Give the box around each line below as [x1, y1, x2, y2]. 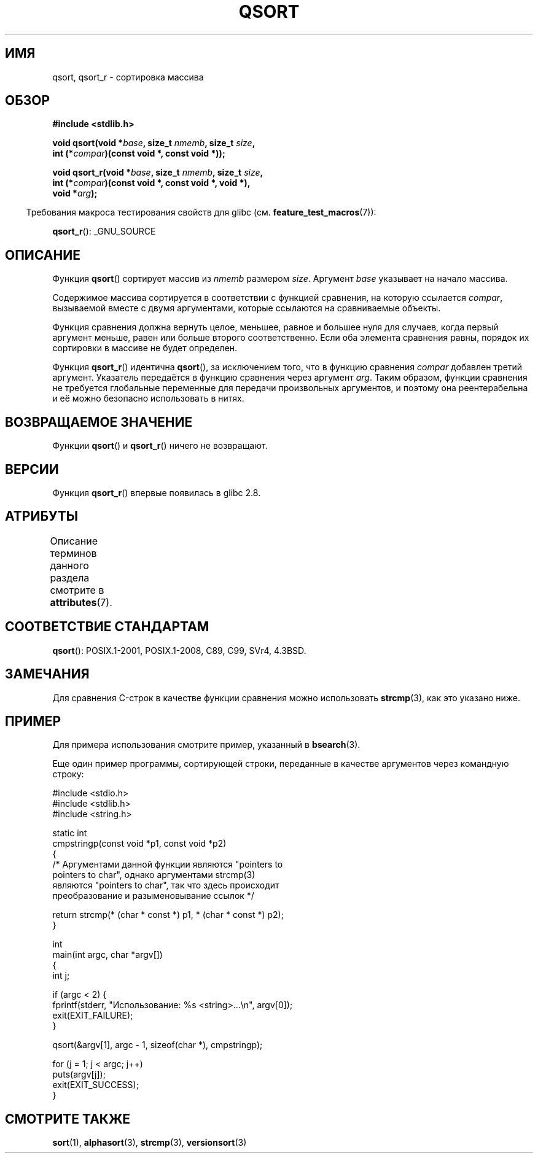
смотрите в [50, 583, 104, 596]
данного [50, 559, 89, 572]
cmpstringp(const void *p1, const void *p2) [52, 838, 227, 849]
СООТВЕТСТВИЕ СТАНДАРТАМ [5, 619, 209, 635]
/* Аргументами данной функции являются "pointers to [52, 859, 283, 870]
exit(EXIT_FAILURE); [52, 1010, 133, 1021]
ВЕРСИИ [5, 461, 59, 477]
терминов [50, 546, 97, 559]
